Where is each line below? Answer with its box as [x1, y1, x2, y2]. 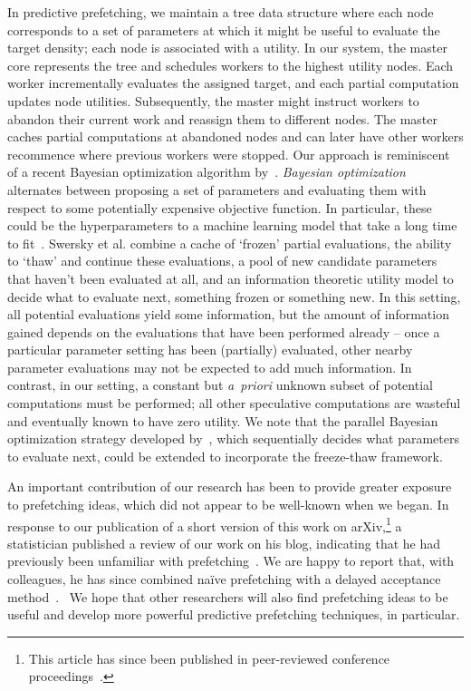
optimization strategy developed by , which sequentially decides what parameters [7, 429, 459, 448]
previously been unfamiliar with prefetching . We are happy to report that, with [7, 551, 455, 570]
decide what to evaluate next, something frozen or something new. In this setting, [7, 287, 461, 306]
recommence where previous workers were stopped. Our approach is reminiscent [7, 144, 450, 163]
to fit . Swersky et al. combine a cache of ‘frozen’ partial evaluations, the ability [7, 233, 452, 252]
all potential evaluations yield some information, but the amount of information [7, 305, 449, 324]
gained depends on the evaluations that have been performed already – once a [7, 322, 440, 341]
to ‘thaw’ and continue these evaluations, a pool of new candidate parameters [7, 251, 437, 270]
